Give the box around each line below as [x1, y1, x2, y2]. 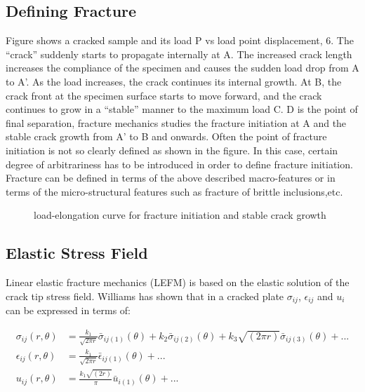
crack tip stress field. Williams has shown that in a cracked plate [6, 288, 284, 303]
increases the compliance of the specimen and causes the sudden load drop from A [6, 60, 359, 75]
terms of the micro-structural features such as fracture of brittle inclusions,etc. [6, 184, 343, 198]
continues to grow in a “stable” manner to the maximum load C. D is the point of [6, 102, 358, 116]
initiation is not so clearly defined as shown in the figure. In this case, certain [6, 142, 338, 157]
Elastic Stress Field [6, 242, 148, 264]
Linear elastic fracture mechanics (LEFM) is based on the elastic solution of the [6, 275, 350, 290]
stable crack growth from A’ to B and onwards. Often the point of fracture [6, 129, 327, 144]
